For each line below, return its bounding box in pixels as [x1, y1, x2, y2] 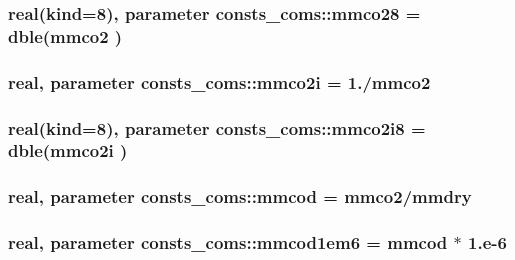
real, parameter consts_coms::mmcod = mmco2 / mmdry [8, 184, 472, 209]
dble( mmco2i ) [8, 138, 128, 163]
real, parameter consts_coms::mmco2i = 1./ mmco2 [8, 69, 431, 94]
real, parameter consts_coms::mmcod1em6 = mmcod [8, 230, 448, 255]
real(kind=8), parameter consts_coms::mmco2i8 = [8, 115, 426, 140]
